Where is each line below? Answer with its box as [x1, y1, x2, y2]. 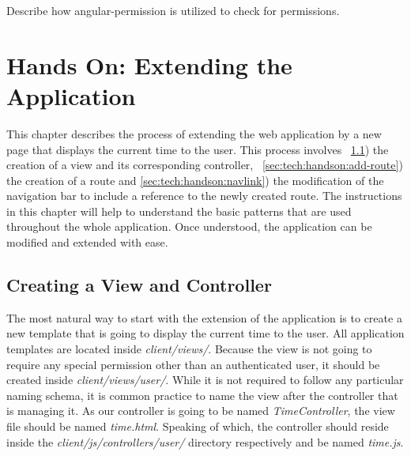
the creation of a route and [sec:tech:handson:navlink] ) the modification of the [6, 171, 384, 188]
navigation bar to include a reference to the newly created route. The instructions [6, 187, 402, 204]
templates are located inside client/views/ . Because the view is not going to [6, 341, 372, 357]
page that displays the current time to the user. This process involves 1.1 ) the [6, 141, 389, 157]
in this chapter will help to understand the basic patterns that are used [6, 202, 352, 219]
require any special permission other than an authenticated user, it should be [6, 356, 380, 372]
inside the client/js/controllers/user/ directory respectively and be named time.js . [6, 433, 404, 450]
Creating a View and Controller [6, 273, 272, 297]
